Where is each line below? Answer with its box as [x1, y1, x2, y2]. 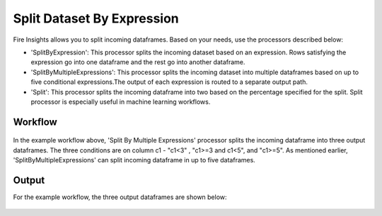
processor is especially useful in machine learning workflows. [30, 97, 211, 106]
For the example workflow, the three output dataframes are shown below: [13, 193, 227, 201]
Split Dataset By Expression [13, 11, 180, 26]
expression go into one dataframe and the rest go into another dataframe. [30, 58, 245, 66]
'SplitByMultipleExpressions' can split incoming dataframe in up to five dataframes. [13, 156, 256, 164]
